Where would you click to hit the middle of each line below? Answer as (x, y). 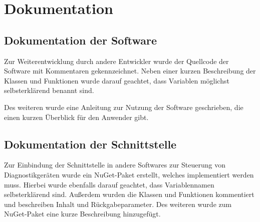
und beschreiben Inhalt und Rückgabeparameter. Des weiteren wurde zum (118, 204)
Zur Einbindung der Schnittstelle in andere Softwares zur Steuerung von (115, 165)
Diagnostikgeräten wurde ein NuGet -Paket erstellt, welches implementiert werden (129, 174)
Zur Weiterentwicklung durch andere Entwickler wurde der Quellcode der (116, 61)
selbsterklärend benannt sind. (49, 90)
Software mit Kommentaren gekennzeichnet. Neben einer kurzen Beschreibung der (130, 71)
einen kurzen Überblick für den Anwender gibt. (76, 117)
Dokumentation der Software (81, 40)
